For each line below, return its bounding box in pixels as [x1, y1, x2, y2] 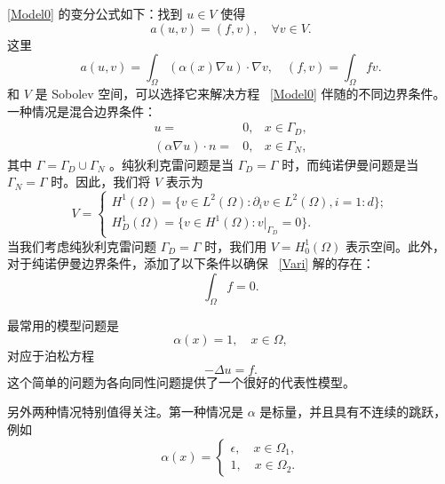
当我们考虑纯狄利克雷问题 [7, 236, 156, 255]
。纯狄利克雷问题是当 [108, 155, 234, 173]
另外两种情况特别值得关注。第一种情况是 [7, 402, 243, 421]
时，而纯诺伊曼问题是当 [282, 155, 419, 173]
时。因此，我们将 [51, 172, 151, 191]
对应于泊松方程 [7, 346, 94, 365]
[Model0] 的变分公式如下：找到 [7, 4, 183, 22]
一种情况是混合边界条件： [7, 101, 156, 120]
